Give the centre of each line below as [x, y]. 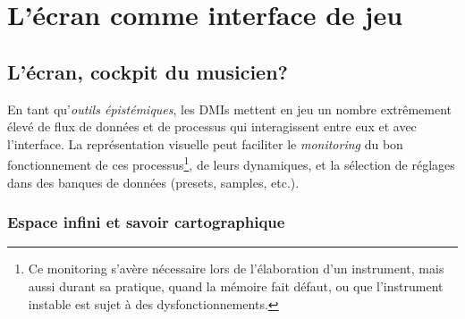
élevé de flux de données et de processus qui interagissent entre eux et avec [212, 126]
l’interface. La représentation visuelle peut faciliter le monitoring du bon [205, 143]
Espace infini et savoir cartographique [146, 222]
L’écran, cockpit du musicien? [148, 71]
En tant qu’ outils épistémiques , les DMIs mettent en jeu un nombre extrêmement [230, 109]
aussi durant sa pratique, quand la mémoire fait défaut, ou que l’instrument [236, 286]
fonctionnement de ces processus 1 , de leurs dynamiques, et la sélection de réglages [231, 164]
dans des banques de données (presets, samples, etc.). [153, 182]
